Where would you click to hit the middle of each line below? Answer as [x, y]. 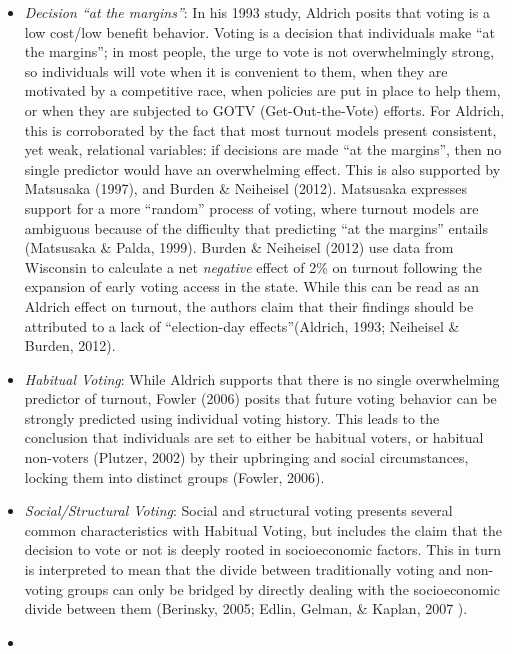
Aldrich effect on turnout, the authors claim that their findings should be [249, 305]
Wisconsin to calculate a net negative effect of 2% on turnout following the [253, 266]
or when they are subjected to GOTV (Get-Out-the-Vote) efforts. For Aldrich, [264, 109]
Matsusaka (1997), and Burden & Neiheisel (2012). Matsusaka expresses [246, 188]
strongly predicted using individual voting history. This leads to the [232, 417]
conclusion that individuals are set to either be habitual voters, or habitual [254, 437]
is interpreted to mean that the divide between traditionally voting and [243, 569]
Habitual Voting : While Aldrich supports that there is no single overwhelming [262, 378]
